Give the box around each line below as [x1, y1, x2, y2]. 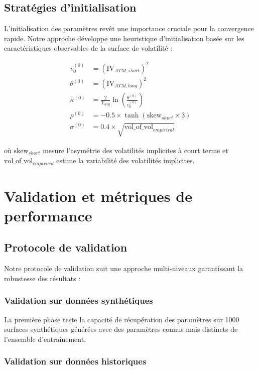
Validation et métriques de [4, 185, 192, 206]
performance [4, 205, 92, 225]
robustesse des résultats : [4, 273, 81, 283]
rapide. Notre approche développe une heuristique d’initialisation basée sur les [4, 33, 244, 43]
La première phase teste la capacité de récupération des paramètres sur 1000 [4, 314, 239, 324]
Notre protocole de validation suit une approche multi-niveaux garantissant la [4, 263, 243, 274]
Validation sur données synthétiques [4, 294, 153, 307]
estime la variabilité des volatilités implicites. [56, 155, 195, 165]
